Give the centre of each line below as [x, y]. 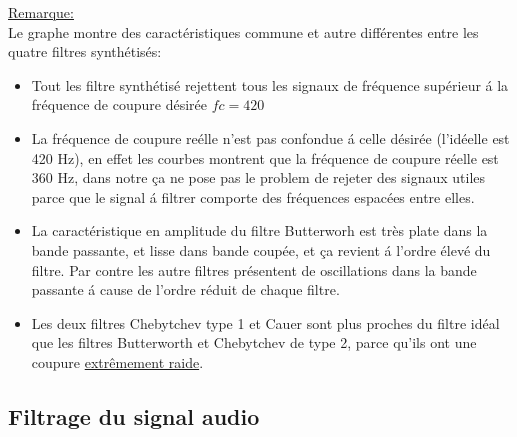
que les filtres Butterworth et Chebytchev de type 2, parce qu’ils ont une [254, 342]
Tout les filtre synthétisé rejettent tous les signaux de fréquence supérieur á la [270, 84]
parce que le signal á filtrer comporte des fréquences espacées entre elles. [253, 196]
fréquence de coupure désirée [119, 104]
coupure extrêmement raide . [117, 361]
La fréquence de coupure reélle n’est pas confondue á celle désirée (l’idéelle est [270, 137]
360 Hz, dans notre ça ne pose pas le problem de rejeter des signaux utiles [258, 177]
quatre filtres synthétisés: [85, 51]
